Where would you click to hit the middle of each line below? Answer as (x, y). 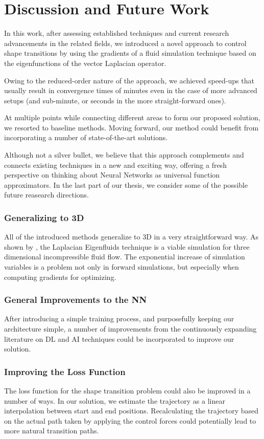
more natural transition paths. (52, 431)
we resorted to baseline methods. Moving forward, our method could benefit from (131, 127)
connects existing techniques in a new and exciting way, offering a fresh (115, 164)
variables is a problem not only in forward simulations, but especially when (122, 267)
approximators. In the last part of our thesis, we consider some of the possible (126, 184)
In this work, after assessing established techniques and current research (117, 33)
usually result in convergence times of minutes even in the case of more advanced (131, 90)
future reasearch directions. (46, 195)
